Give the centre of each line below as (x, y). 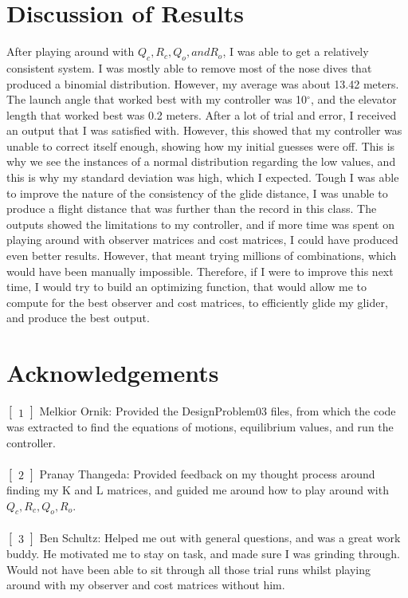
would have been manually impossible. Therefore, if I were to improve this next (200, 271)
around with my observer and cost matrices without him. (146, 585)
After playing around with (71, 51)
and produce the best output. (78, 318)
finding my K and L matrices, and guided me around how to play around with (198, 489)
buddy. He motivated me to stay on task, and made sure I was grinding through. (203, 553)
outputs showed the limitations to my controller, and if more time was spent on (200, 224)
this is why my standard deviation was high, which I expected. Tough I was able (203, 177)
